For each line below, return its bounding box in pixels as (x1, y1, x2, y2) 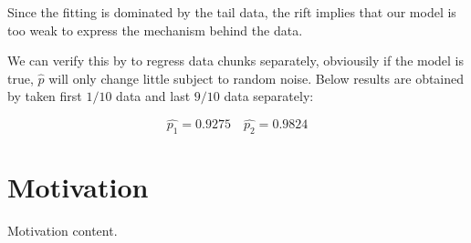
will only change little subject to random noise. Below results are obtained (48, 68, 465, 87)
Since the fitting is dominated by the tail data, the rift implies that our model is (7, 3, 456, 21)
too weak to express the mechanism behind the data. (7, 20, 303, 39)
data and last (116, 86, 191, 106)
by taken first (7, 86, 82, 106)
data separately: (224, 86, 314, 106)
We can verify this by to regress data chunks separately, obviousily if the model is (7, 51, 465, 70)
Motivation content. (7, 221, 118, 240)
